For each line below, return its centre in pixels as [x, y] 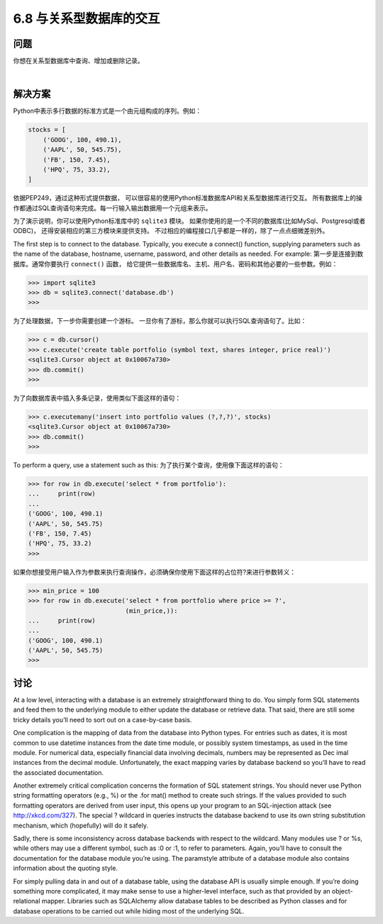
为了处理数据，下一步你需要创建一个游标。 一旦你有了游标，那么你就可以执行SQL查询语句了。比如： [160, 321]
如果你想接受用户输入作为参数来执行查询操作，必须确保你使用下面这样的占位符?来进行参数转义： [155, 572]
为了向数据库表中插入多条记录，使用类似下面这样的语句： [97, 398]
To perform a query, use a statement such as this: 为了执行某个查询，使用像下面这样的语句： [149, 465]
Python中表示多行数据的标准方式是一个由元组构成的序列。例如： [107, 111]
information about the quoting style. [66, 868]
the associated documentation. [59, 772]
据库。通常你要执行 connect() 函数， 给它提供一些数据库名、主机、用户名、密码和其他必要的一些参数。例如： [176, 263]
